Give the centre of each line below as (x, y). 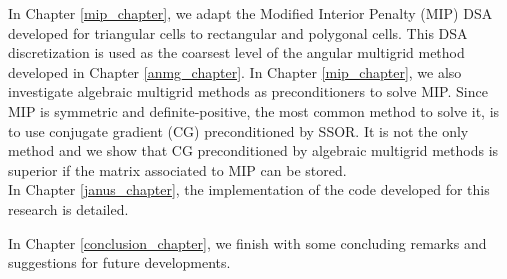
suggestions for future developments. (119, 262)
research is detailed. (68, 208)
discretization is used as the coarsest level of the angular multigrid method (236, 52)
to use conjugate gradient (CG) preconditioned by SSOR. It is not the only (238, 130)
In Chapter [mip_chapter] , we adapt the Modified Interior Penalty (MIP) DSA (250, 13)
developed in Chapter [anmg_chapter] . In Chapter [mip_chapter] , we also (235, 71)
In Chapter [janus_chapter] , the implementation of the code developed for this (249, 189)
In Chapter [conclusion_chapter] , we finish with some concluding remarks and (247, 242)
